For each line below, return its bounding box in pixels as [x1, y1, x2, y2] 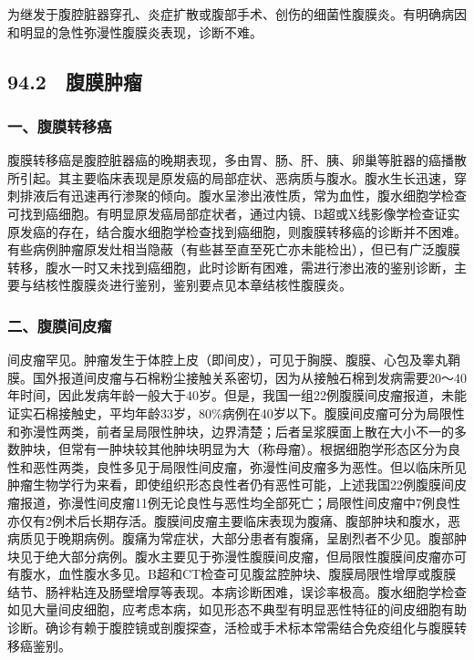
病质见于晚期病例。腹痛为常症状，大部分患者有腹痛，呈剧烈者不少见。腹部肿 [7, 529, 467, 548]
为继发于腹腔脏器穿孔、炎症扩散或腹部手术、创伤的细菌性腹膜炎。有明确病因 [7, 5, 467, 23]
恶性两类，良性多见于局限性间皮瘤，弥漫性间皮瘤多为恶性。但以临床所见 [32, 457, 467, 476]
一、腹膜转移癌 [7, 114, 112, 137]
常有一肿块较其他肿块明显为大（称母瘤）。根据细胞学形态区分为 [70, 439, 448, 459]
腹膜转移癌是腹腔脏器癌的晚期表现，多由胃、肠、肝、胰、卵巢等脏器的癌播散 [7, 150, 467, 170]
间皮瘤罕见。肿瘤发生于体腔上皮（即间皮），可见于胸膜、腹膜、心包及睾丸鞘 [7, 350, 460, 369]
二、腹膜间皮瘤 [7, 314, 112, 336]
